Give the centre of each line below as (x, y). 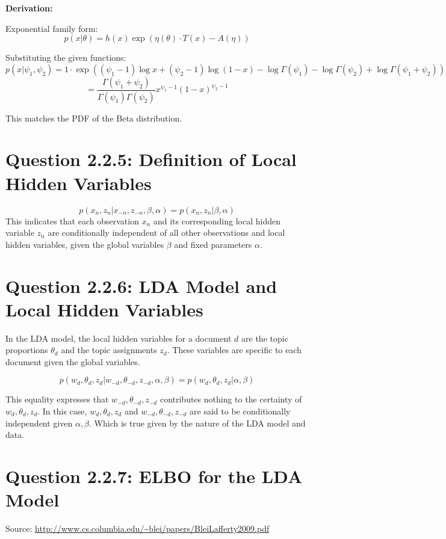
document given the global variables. (73, 361)
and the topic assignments (109, 350)
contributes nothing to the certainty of (231, 399)
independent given (39, 423)
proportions (27, 350)
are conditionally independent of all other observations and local (166, 233)
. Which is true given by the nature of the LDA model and (197, 423)
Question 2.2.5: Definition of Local (151, 159)
